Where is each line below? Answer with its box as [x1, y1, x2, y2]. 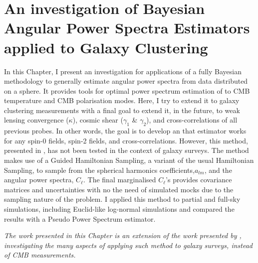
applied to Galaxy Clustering [4, 37, 208, 57]
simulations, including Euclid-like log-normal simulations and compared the [4, 204, 235, 214]
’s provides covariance [166, 174, 232, 185]
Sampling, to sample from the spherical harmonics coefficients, [4, 164, 195, 175]
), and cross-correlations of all [146, 115, 238, 125]
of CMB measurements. [4, 250, 76, 260]
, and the [204, 164, 232, 175]
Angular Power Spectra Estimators [4, 17, 250, 38]
